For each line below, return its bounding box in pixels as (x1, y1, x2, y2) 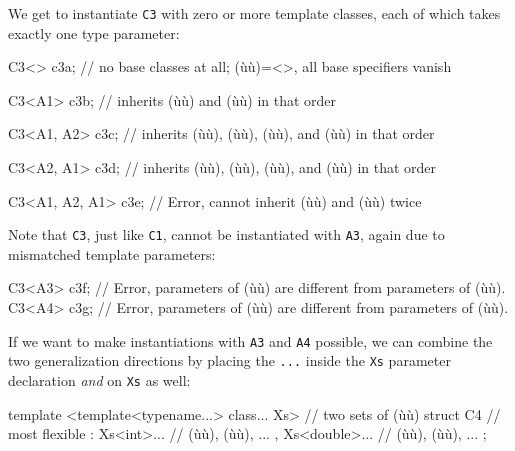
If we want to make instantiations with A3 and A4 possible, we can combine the (8, 330, 493, 351)
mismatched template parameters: (8, 243, 216, 264)
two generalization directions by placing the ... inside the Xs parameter (8, 350, 451, 371)
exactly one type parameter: (8, 22, 180, 43)
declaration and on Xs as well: (8, 369, 191, 390)
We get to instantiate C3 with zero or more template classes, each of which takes (8, 3, 501, 23)
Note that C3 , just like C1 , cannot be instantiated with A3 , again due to (8, 224, 445, 245)
